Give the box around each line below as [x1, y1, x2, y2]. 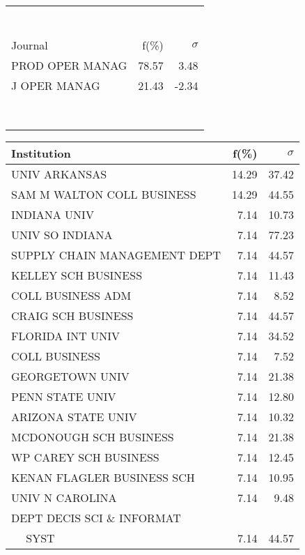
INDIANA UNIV [11, 206, 94, 222]
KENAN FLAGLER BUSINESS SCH [11, 469, 195, 485]
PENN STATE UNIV [11, 388, 116, 404]
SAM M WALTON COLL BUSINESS [11, 186, 196, 202]
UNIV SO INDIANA [11, 227, 113, 243]
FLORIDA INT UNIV [11, 328, 120, 344]
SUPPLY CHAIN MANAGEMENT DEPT [11, 247, 221, 263]
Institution [11, 145, 71, 161]
